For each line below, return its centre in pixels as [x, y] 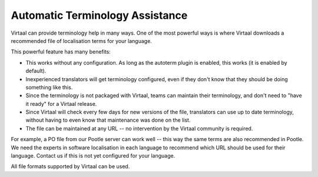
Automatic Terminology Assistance [99, 15]
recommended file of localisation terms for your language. [82, 41]
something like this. [49, 87]
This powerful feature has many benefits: [61, 52]
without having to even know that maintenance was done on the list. [108, 120]
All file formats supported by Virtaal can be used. [70, 166]
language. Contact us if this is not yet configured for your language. [93, 156]
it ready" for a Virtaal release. [61, 103]
